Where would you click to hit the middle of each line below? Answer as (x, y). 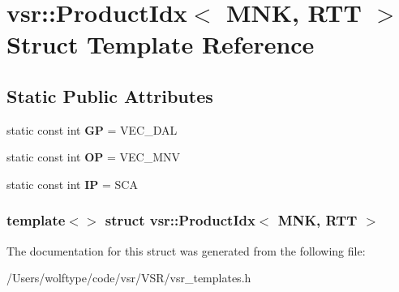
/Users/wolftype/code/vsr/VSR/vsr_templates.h (129, 278)
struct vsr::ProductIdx (180, 220)
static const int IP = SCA (72, 184)
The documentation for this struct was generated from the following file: (186, 250)
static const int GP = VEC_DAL (92, 129)
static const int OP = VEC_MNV (94, 157)
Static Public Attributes (110, 95)
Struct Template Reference (161, 44)
